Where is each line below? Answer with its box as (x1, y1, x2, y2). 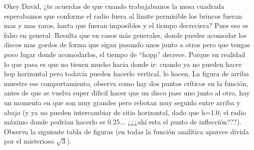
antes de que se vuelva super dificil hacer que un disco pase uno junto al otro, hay (4, 88, 250, 98)
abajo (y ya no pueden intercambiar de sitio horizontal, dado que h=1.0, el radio (4, 107, 246, 117)
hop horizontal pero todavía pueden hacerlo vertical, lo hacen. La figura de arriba (4, 68, 249, 79)
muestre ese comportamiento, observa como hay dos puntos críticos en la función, (4, 78, 249, 88)
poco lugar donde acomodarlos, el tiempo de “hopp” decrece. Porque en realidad (4, 49, 246, 59)
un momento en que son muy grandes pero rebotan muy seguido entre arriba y (4, 97, 240, 107)
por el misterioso (4, 136, 54, 146)
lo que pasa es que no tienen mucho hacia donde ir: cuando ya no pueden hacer (4, 59, 242, 69)
